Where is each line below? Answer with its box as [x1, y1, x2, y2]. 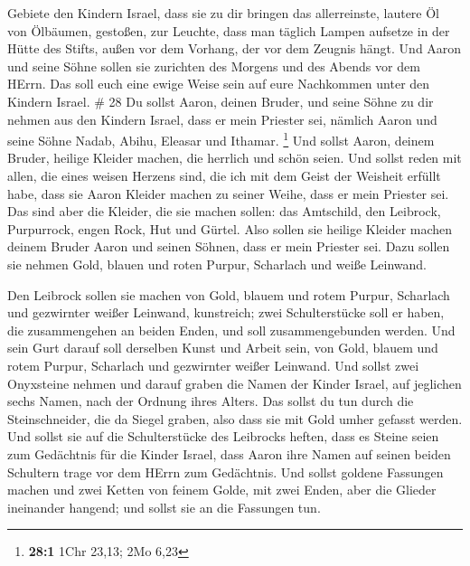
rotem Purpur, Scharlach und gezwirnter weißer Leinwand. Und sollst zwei [7, 355, 419, 374]
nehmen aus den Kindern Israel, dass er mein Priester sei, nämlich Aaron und [7, 109, 437, 128]
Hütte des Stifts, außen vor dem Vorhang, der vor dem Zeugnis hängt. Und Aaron [7, 39, 462, 58]
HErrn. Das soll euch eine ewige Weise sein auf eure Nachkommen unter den [7, 74, 430, 93]
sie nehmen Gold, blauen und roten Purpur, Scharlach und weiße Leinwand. [7, 254, 427, 273]
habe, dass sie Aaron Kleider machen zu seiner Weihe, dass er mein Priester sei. [7, 184, 449, 203]
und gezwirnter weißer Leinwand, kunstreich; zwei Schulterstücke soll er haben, [7, 303, 445, 322]
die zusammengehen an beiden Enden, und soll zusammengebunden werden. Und [7, 320, 456, 339]
